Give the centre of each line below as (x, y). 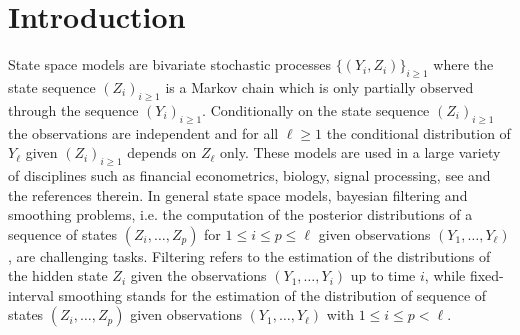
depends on (162, 152)
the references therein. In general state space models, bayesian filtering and (238, 194)
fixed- (486, 275)
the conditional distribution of (418, 132)
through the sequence (73, 109)
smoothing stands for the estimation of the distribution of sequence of (272, 294)
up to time (383, 275)
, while (445, 275)
